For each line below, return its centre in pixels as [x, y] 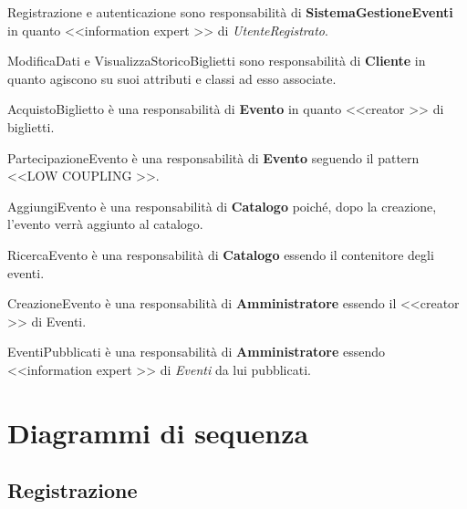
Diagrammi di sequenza [158, 432]
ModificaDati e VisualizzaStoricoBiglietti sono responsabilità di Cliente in [217, 61]
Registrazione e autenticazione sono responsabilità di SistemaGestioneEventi [230, 12]
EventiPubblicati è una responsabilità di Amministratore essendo [197, 352]
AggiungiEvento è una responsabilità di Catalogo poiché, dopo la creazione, [222, 206]
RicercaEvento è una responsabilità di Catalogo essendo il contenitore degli [221, 254]
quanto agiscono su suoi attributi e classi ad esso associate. [172, 78]
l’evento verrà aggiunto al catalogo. [105, 224]
